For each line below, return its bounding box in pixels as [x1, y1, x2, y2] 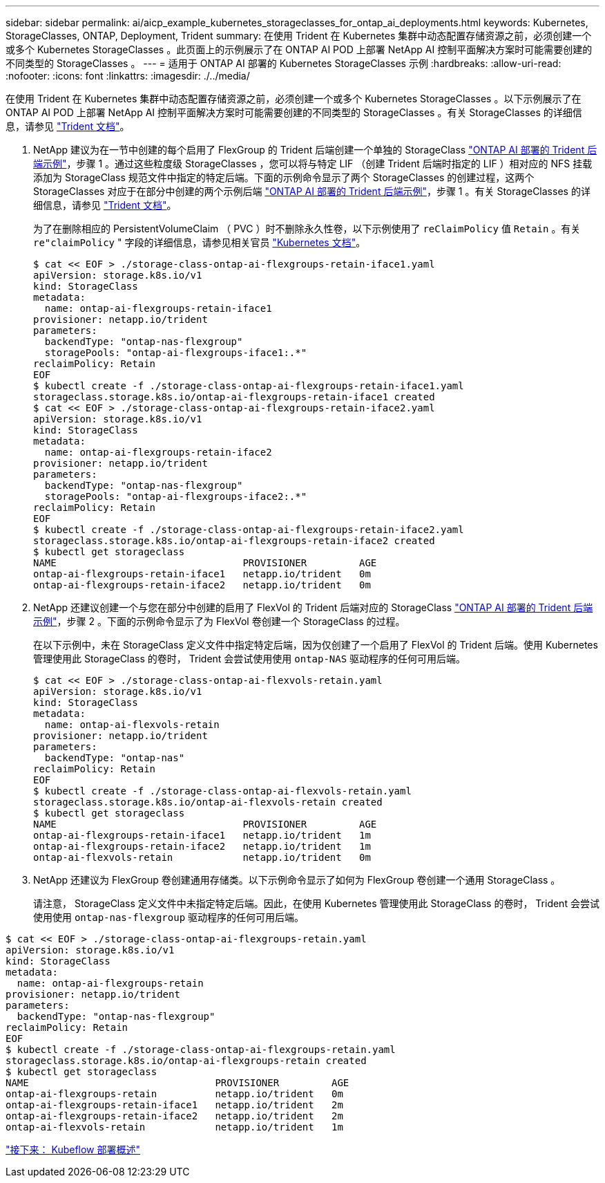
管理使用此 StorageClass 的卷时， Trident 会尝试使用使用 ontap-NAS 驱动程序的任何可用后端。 [33, 653, 466, 664]
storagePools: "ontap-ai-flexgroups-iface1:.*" [44, 347, 307, 358]
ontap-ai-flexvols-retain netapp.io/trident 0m [33, 852, 371, 863]
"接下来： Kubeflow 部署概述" [6, 1144, 141, 1155]
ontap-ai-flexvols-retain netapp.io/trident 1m [6, 1121, 343, 1133]
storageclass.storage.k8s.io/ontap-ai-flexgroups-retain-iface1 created [33, 391, 435, 402]
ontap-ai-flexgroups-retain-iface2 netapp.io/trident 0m [33, 579, 371, 590]
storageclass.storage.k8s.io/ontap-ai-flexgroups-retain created [6, 1055, 367, 1066]
